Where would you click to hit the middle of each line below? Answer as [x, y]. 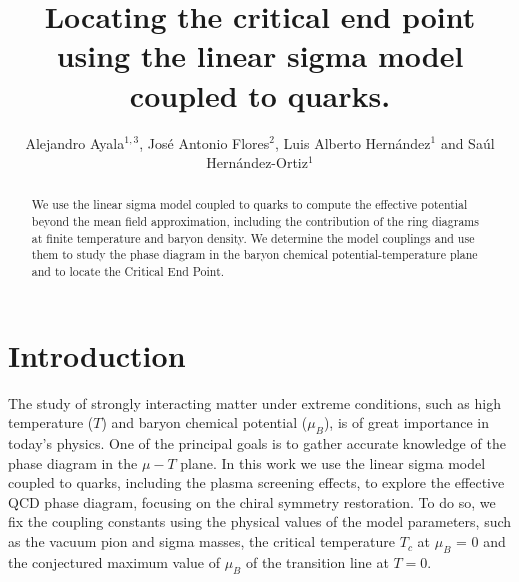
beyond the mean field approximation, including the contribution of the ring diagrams [255, 221]
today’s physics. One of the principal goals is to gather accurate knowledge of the [257, 443]
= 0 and [481, 541]
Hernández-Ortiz [257, 162]
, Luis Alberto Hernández [353, 142]
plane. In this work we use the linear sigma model [333, 462]
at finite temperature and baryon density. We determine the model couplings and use [253, 237]
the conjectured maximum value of [114, 561]
